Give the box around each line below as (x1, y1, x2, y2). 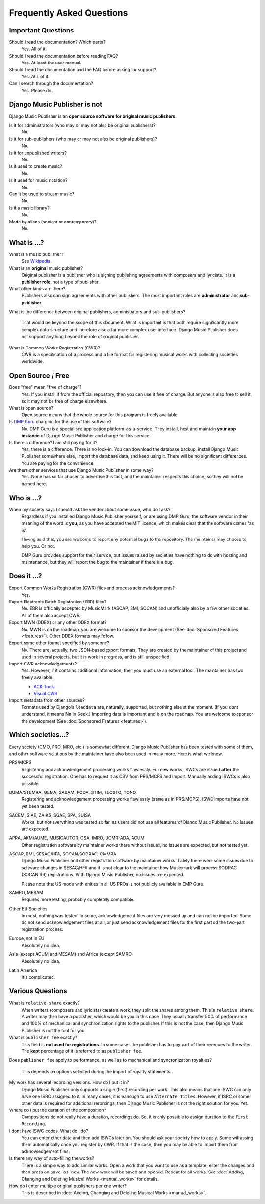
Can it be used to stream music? (9, 191, 75, 197)
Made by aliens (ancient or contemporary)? (9, 219, 97, 224)
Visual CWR (33, 691, 57, 697)
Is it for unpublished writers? (9, 150, 67, 156)
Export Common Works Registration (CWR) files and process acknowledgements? (9, 585, 175, 591)
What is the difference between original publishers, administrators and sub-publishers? (9, 308, 185, 315)
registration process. (21, 926, 63, 932)
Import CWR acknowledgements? (9, 661, 77, 666)
